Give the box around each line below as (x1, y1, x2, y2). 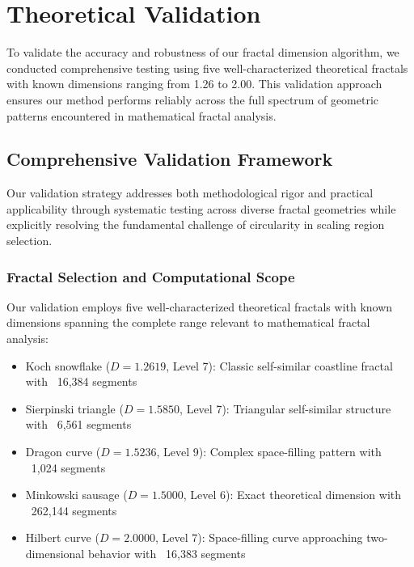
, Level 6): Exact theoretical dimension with (183, 486, 402, 503)
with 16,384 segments (25, 373, 137, 390)
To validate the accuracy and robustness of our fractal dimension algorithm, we (6, 44, 399, 61)
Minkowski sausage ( (25, 486, 128, 503)
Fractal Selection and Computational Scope (6, 266, 295, 286)
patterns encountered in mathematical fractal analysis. (6, 107, 277, 124)
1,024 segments (31, 459, 106, 476)
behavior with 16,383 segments (87, 545, 246, 562)
